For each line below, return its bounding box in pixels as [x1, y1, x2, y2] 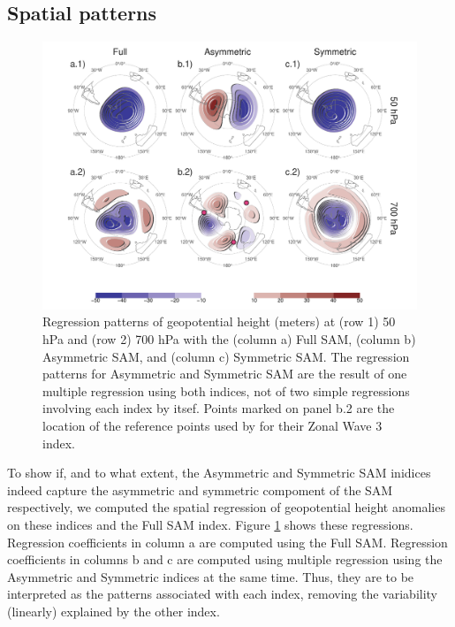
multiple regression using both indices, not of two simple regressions [42, 381, 410, 400]
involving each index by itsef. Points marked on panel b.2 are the [42, 399, 395, 417]
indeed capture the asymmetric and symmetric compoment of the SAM [7, 480, 393, 499]
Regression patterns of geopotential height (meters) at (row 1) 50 [42, 312, 396, 331]
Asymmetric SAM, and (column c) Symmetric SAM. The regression [42, 347, 410, 365]
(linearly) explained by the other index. [7, 601, 220, 620]
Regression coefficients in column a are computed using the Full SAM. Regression [7, 532, 448, 551]
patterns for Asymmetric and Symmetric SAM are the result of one [42, 364, 407, 383]
